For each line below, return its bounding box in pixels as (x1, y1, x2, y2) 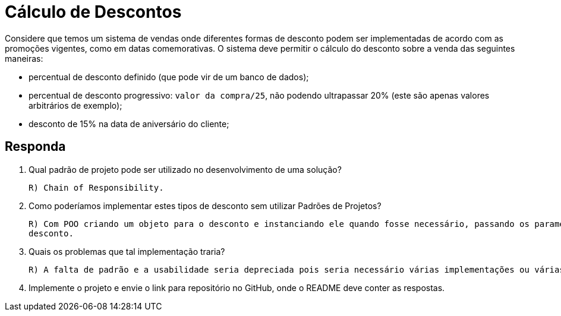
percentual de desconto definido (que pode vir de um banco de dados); (29, 71, 309, 82)
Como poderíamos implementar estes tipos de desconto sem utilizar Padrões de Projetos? (29, 200, 382, 211)
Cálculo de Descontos (5, 2, 182, 22)
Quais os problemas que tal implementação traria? (29, 246, 225, 257)
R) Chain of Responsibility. (29, 182, 164, 192)
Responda (5, 139, 66, 154)
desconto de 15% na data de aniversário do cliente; (29, 118, 229, 129)
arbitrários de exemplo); (29, 100, 122, 110)
